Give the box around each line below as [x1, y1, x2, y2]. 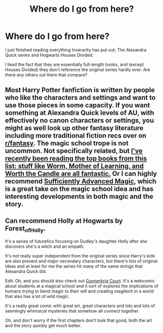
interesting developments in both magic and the [5, 192, 153, 201]
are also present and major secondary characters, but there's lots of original [5, 258, 158, 264]
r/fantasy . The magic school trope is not [5, 139, 129, 148]
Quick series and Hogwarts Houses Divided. [5, 52, 94, 58]
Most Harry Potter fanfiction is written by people [5, 86, 155, 94]
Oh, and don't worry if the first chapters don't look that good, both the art [5, 317, 152, 323]
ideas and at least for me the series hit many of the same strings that [5, 263, 143, 269]
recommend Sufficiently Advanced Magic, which [5, 177, 157, 185]
